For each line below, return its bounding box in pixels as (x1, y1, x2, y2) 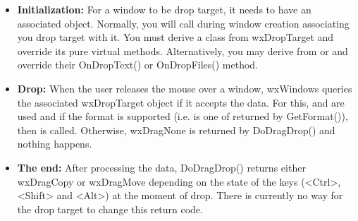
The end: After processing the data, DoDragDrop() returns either (17, 160, 306, 174)
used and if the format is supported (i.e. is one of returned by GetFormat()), (17, 109, 348, 124)
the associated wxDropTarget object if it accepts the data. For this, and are (17, 95, 345, 109)
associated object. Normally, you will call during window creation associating (17, 16, 350, 30)
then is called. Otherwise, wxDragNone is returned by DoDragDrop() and (17, 122, 335, 137)
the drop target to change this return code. (17, 201, 203, 216)
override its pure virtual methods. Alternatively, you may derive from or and (17, 43, 348, 58)
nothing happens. (17, 136, 92, 151)
